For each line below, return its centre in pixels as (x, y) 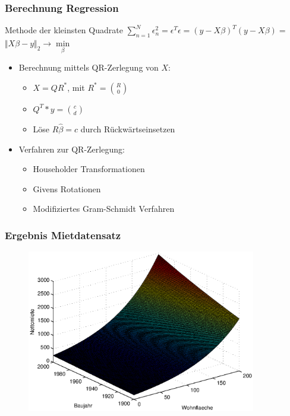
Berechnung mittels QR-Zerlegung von (89, 67)
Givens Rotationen (67, 188)
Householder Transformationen (89, 169)
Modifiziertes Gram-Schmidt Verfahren (104, 209)
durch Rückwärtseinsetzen (128, 129)
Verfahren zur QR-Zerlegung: (72, 149)
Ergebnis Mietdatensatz (63, 235)
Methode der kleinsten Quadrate (64, 30)
